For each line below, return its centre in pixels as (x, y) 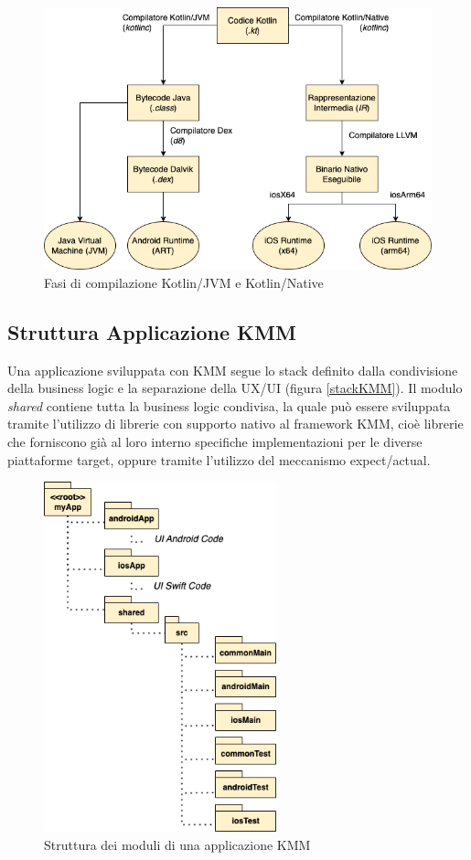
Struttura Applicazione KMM (152, 331)
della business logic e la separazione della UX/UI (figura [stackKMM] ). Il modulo (235, 388)
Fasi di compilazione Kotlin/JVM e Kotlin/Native (184, 282)
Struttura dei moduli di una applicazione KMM (177, 844)
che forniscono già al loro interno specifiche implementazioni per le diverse (215, 441)
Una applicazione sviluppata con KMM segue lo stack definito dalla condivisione (233, 370)
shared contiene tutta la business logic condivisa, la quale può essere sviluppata (229, 405)
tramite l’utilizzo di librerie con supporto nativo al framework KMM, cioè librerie (235, 424)
